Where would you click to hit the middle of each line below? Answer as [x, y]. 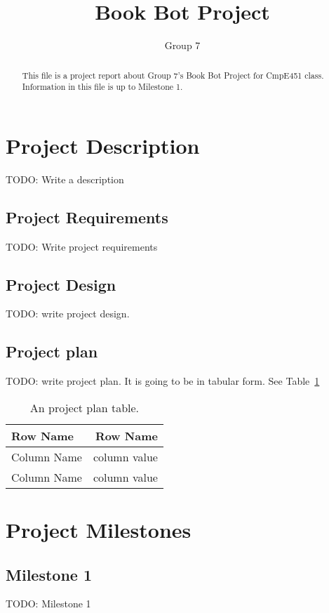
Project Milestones [99, 529]
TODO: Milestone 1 [48, 604]
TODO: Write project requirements [82, 246]
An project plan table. [85, 407]
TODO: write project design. [68, 314]
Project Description [103, 145]
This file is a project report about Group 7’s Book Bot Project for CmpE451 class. [173, 75]
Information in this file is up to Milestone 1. [102, 87]
